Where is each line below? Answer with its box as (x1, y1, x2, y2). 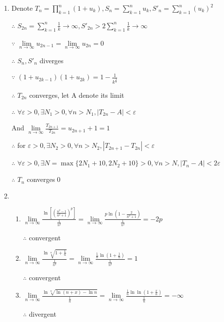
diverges (39, 55, 64, 65)
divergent (29, 308, 56, 319)
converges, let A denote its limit (29, 90, 124, 100)
